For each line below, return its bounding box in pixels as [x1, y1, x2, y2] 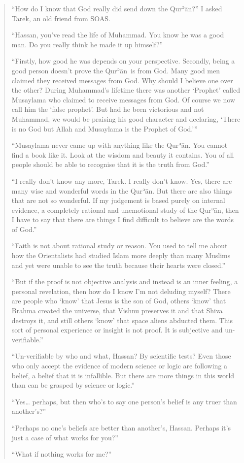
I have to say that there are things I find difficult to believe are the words [11, 214, 234, 225]
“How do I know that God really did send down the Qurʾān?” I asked [11, 3, 222, 13]
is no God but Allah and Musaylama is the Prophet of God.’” [11, 123, 198, 133]
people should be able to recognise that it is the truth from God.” [11, 159, 209, 169]
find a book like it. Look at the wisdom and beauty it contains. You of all [11, 149, 234, 160]
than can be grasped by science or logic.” [11, 380, 135, 390]
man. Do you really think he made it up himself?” [11, 39, 163, 49]
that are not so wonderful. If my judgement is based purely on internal [11, 195, 225, 205]
